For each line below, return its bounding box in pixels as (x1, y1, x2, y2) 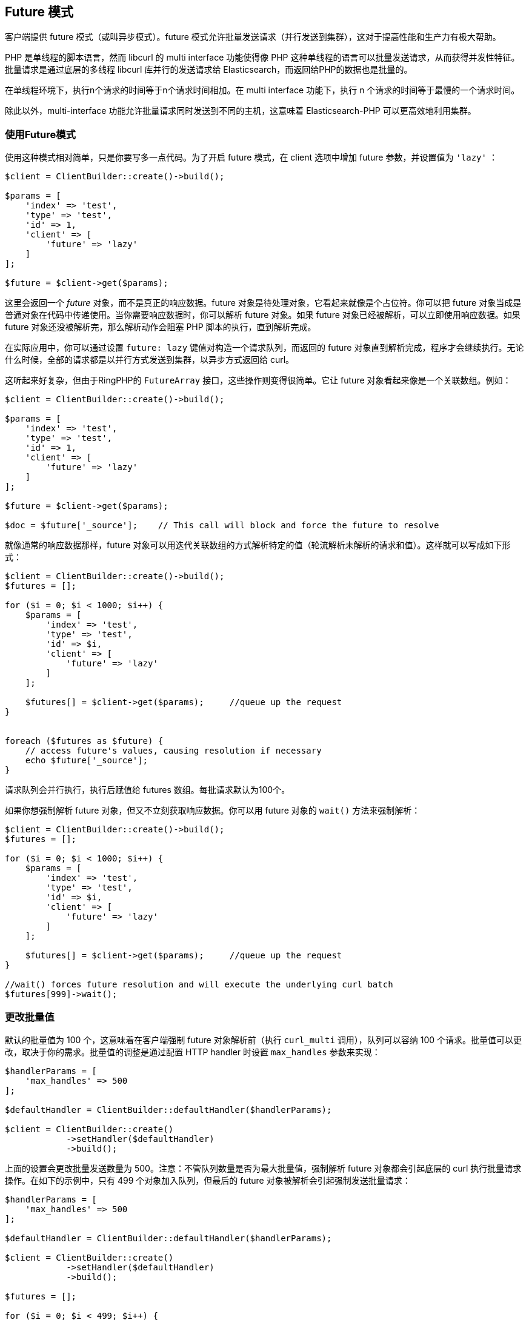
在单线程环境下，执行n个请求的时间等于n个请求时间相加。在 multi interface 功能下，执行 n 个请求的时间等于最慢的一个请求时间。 (5, 85, 520, 96)
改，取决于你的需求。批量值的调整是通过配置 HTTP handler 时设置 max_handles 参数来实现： (5, 1046, 381, 1057)
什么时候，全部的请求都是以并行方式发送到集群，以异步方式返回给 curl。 (5, 354, 294, 365)
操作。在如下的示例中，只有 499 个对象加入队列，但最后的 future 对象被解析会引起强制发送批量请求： (5, 1175, 411, 1186)
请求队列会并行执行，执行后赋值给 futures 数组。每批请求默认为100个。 (5, 784, 290, 795)
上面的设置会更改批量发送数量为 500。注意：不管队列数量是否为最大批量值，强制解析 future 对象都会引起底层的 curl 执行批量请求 (5, 1162, 522, 1173)
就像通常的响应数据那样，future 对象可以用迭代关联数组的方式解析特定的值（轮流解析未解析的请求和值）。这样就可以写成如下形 (5, 540, 511, 551)
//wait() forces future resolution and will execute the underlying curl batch (5, 980, 393, 990)
